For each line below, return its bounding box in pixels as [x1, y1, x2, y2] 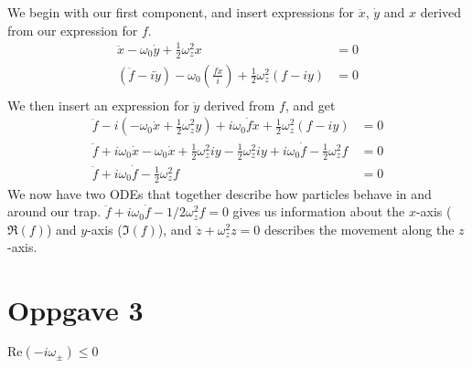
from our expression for [7, 20, 138, 39]
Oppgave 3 [7, 291, 144, 329]
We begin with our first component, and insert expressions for [7, 3, 354, 21]
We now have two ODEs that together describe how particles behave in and [7, 184, 432, 203]
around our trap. [7, 202, 102, 221]
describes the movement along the [263, 219, 455, 238]
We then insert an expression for [7, 95, 189, 114]
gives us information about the [232, 202, 405, 221]
